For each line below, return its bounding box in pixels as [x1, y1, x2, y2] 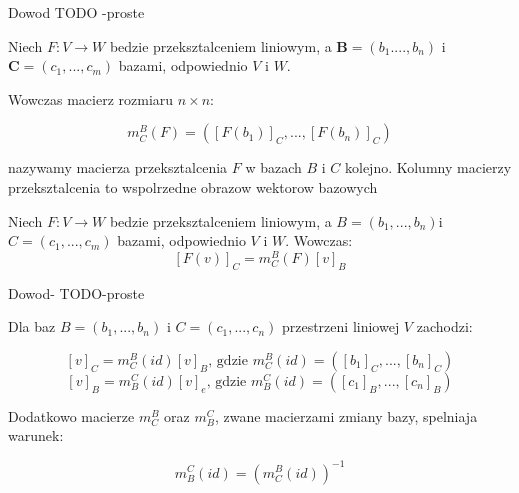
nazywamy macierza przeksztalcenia [8, 157, 228, 178]
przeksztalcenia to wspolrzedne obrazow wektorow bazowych [8, 176, 378, 197]
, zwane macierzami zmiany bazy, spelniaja [214, 405, 478, 426]
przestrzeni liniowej [281, 316, 400, 337]
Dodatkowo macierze [8, 405, 135, 426]
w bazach [245, 157, 302, 178]
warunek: [8, 425, 64, 446]
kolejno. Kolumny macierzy [344, 157, 512, 178]
